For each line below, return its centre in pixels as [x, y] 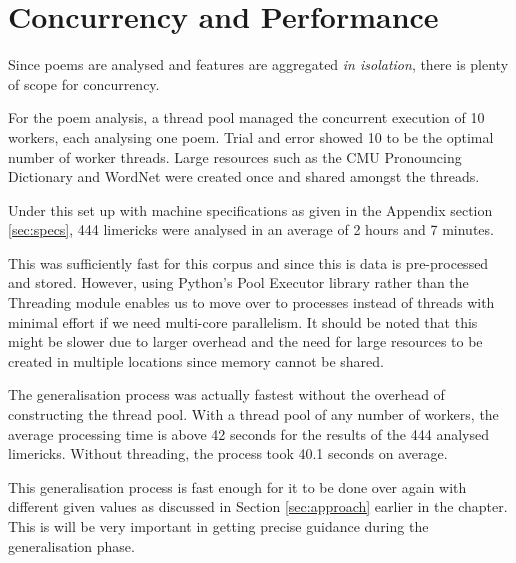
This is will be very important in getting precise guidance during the [218, 526]
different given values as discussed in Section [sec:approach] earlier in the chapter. [258, 506]
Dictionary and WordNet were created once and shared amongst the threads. [244, 176]
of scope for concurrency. [84, 83]
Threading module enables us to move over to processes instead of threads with [251, 302]
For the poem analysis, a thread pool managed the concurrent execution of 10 [246, 117]
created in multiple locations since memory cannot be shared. [196, 360]
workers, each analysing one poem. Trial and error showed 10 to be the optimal [251, 136]
